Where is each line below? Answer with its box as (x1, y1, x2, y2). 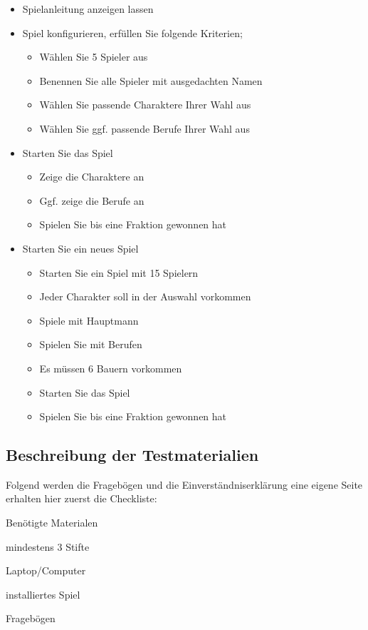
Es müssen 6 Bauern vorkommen (39, 360, 182, 375)
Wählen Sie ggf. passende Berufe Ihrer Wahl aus (39, 121, 250, 136)
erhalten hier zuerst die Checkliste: (6, 491, 157, 506)
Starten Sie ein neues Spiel (22, 240, 139, 255)
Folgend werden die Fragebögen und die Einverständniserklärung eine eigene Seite (6, 477, 363, 492)
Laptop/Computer (6, 563, 86, 578)
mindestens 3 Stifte (6, 539, 90, 554)
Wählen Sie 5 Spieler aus (39, 49, 148, 64)
